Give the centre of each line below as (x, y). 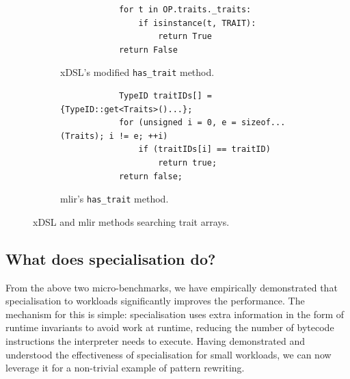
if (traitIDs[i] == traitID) (204, 149)
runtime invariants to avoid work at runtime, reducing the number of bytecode (170, 327)
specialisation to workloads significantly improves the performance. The (155, 301)
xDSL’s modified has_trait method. (137, 72)
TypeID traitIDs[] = (165, 96)
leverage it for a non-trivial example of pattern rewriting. (125, 368)
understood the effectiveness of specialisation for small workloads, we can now (169, 354)
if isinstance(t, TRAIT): (197, 23)
